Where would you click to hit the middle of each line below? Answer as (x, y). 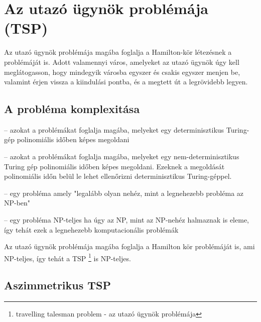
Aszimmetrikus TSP (58, 285)
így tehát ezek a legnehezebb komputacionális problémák (91, 229)
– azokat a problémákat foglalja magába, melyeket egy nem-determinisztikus (122, 156)
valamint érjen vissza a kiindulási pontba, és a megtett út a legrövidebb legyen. (126, 82)
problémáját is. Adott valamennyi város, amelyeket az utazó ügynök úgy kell (122, 62)
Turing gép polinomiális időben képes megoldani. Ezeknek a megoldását (114, 166)
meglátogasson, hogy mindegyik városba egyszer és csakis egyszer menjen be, (122, 72)
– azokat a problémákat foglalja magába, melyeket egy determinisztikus (114, 129)
